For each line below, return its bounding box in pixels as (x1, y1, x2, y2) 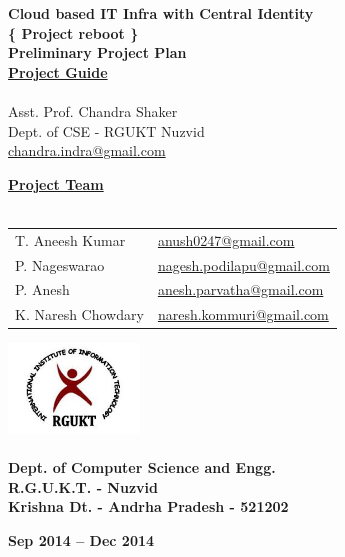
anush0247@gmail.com (157, 229, 295, 250)
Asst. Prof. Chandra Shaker (8, 100, 178, 121)
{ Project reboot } (8, 22, 139, 43)
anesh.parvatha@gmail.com (157, 279, 324, 300)
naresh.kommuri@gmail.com (157, 304, 329, 325)
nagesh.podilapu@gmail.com (157, 254, 330, 275)
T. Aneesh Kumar (15, 229, 126, 250)
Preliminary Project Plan (8, 42, 187, 63)
